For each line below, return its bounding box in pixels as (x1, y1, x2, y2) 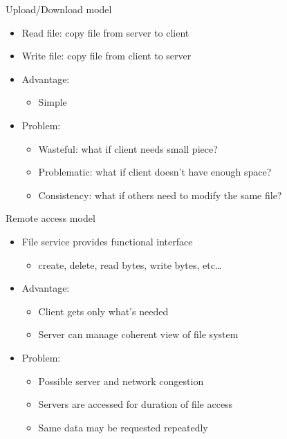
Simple (38, 95, 67, 109)
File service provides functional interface (21, 234, 193, 248)
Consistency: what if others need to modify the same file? (38, 187, 282, 202)
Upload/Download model (6, 2, 112, 16)
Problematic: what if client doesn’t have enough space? (38, 165, 272, 179)
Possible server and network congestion (38, 373, 204, 388)
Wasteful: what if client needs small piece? (38, 141, 218, 156)
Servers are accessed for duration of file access (38, 397, 233, 411)
